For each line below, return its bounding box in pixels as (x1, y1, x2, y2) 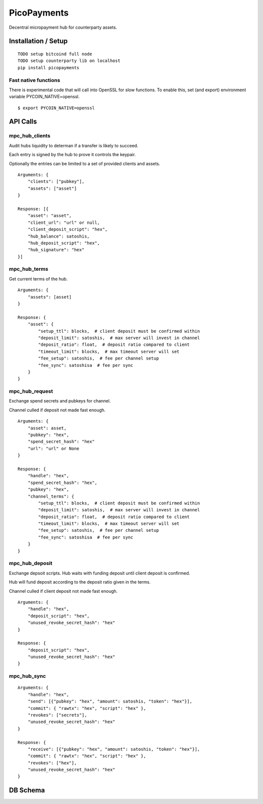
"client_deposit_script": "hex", (27, 227, 108, 232)
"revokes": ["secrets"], (27, 712, 87, 718)
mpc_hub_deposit (9, 560, 53, 567)
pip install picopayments (18, 65, 80, 70)
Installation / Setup (9, 37, 68, 45)
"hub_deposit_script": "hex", (27, 240, 100, 246)
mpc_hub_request (9, 388, 53, 395)
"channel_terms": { (27, 493, 75, 499)
